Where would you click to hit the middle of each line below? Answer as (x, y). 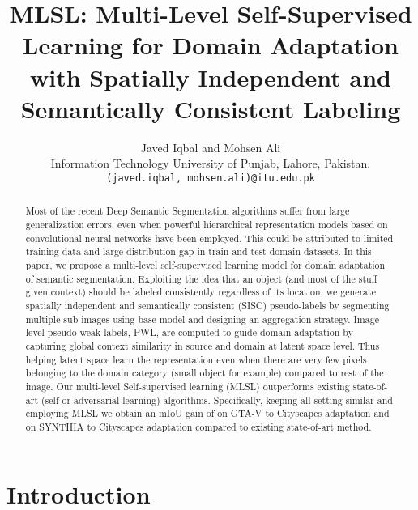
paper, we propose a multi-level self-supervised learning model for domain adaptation (205, 264)
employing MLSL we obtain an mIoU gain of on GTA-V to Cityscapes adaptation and (207, 413)
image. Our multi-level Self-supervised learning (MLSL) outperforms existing (188, 386)
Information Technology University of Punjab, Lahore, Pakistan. (211, 163)
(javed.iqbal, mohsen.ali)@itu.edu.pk (211, 178)
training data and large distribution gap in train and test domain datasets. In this (198, 251)
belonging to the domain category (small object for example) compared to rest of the (205, 373)
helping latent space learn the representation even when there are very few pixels (196, 359)
